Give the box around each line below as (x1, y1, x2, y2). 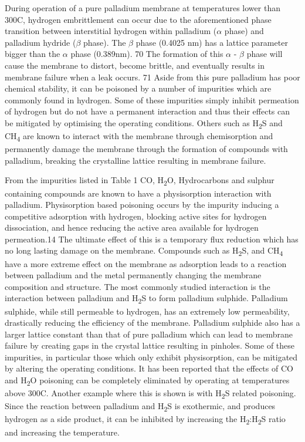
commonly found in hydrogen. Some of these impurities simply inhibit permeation (5, 93, 299, 106)
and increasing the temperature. (5, 426, 120, 438)
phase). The (83, 36, 126, 48)
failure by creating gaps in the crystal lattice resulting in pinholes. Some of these (5, 339, 295, 352)
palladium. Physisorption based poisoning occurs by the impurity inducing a (5, 198, 279, 211)
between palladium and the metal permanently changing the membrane (5, 269, 262, 281)
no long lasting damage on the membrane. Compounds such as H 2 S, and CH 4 (5, 244, 283, 258)
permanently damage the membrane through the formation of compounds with (5, 143, 288, 155)
